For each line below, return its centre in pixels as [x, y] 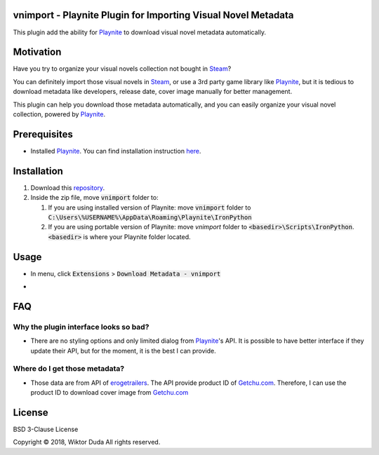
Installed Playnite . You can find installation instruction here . [116, 151]
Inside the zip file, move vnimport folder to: [94, 198]
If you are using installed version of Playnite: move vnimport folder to [149, 208]
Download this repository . [68, 188]
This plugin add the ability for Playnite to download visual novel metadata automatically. [140, 32]
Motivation [37, 52]
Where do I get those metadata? [69, 369]
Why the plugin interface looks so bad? [81, 327]
